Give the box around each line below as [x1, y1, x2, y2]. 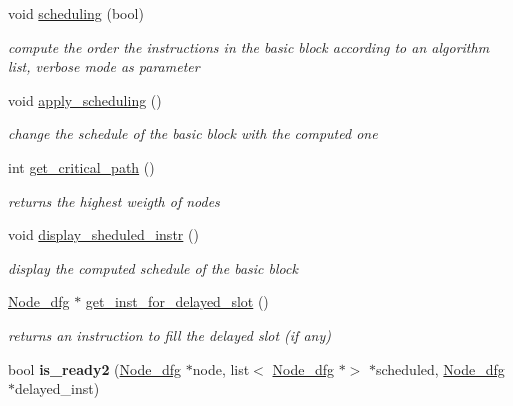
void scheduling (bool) [8, 3, 144, 23]
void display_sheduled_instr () [8, 224, 199, 245]
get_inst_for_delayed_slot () [85, 291, 269, 312]
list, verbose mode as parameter [8, 56, 200, 77]
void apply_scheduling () [8, 89, 162, 110]
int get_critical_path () [8, 156, 155, 177]
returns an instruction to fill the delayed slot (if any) [8, 324, 331, 345]
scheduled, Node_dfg [375, 358, 505, 379]
